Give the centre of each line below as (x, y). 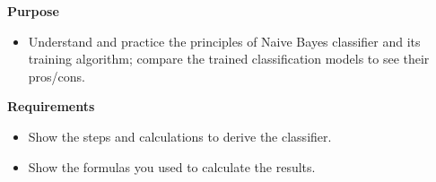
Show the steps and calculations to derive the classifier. (180, 136)
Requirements (51, 106)
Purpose (33, 11)
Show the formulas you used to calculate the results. (172, 166)
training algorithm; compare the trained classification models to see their (229, 59)
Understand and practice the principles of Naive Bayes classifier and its (224, 41)
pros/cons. (57, 76)
